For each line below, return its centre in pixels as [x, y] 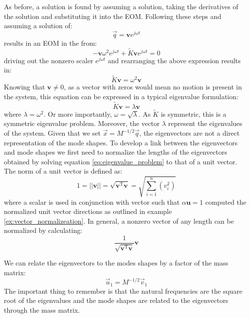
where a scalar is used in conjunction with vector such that [92, 202]
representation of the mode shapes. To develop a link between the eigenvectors [121, 142]
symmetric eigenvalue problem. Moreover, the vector [82, 123]
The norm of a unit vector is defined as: [63, 171]
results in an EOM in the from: [51, 43]
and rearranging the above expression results [174, 60]
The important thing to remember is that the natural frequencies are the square [123, 291]
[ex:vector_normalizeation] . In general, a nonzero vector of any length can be [119, 221]
